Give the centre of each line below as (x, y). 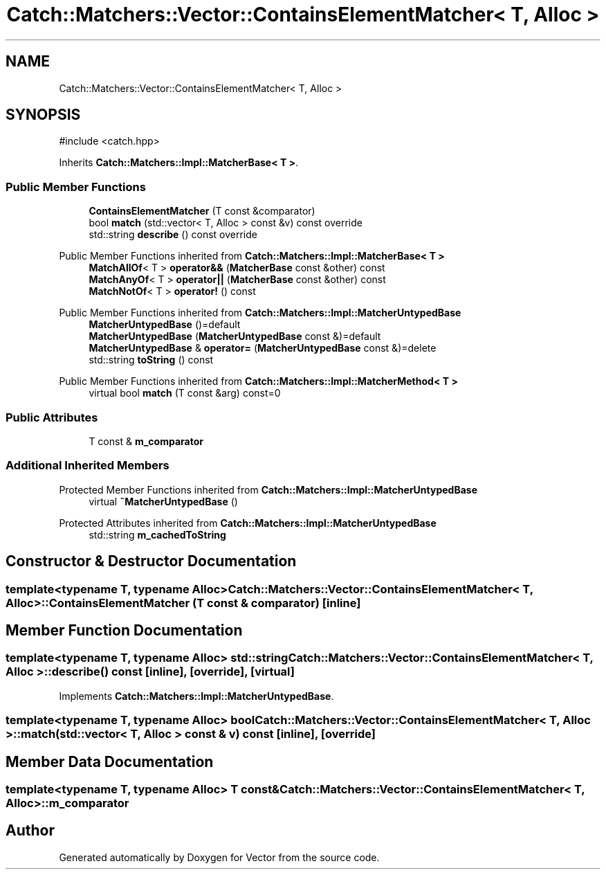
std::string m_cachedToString (157, 534)
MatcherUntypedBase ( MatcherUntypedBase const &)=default (235, 336)
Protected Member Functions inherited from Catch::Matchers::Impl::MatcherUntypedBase (268, 489)
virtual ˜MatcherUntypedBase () (163, 501)
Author (30, 831)
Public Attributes (52, 417)
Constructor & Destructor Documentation (151, 561)
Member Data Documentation (110, 761)
